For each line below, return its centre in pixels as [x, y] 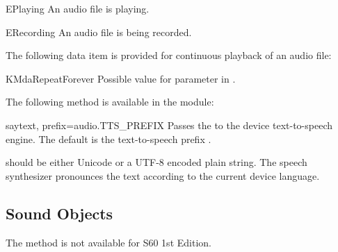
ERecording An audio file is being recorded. [99, 32]
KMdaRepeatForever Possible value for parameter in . [121, 78]
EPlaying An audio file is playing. [78, 8]
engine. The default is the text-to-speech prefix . [108, 138]
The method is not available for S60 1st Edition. [108, 242]
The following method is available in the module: [110, 102]
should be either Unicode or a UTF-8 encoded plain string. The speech [156, 162]
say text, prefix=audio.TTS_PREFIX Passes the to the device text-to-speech [169, 125]
